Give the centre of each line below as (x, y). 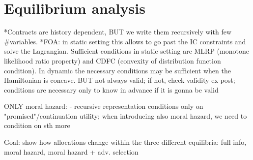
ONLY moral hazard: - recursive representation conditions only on (104, 106)
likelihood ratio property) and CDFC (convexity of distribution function (112, 60)
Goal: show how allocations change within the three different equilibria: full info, (125, 142)
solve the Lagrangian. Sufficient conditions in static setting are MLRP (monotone (126, 51)
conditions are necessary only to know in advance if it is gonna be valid (111, 89)
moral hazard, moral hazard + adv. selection (71, 151)
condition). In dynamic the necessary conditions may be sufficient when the (117, 70)
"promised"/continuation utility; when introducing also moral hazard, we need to (126, 115)
